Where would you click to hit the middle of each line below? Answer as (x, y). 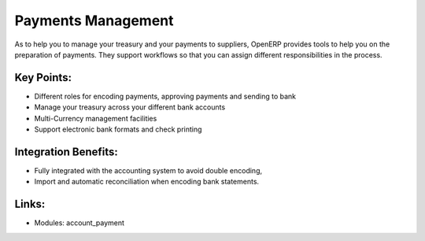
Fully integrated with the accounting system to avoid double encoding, (148, 170)
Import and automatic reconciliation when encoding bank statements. (147, 182)
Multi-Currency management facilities (96, 118)
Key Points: (43, 78)
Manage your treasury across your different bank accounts (130, 107)
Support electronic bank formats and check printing (118, 129)
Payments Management (94, 20)
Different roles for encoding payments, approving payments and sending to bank (165, 96)
